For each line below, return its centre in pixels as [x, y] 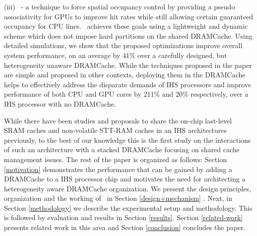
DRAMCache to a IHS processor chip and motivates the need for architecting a [125, 179]
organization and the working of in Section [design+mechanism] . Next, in [118, 198]
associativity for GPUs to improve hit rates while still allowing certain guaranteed [129, 16]
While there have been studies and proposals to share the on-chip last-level [118, 120]
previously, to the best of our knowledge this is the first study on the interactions [128, 140]
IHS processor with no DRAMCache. [60, 103]
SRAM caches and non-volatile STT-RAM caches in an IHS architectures [116, 130]
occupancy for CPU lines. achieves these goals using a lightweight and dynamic [126, 26]
